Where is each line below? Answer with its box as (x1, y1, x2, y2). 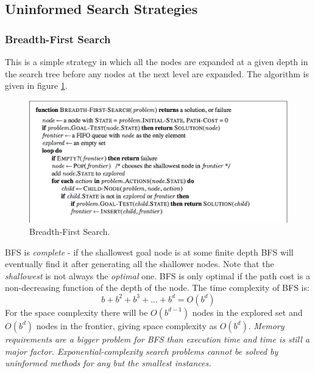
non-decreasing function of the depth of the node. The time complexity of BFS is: (5, 281, 310, 294)
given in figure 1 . (5, 79, 68, 92)
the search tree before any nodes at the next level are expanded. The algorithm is (5, 67, 309, 80)
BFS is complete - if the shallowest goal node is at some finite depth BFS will (5, 245, 294, 258)
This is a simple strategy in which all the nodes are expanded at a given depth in (5, 55, 308, 68)
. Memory (248, 319, 285, 332)
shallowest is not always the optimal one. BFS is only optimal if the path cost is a (5, 269, 310, 282)
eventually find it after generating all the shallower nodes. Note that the (5, 257, 274, 270)
